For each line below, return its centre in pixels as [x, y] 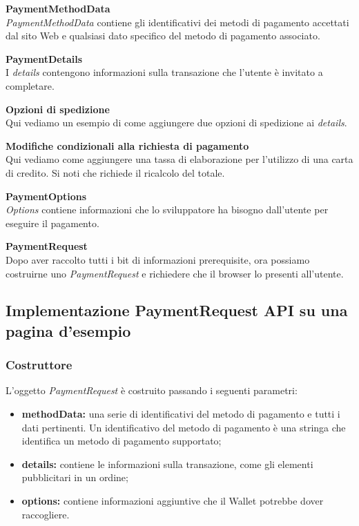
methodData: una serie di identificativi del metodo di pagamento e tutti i [181, 414]
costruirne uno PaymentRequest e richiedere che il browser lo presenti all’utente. [175, 273]
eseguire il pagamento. [52, 223]
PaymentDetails [44, 58]
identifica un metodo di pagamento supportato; [122, 441]
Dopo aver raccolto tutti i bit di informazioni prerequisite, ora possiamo [158, 259]
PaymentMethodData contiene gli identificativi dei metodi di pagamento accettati [177, 22]
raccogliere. [46, 514]
